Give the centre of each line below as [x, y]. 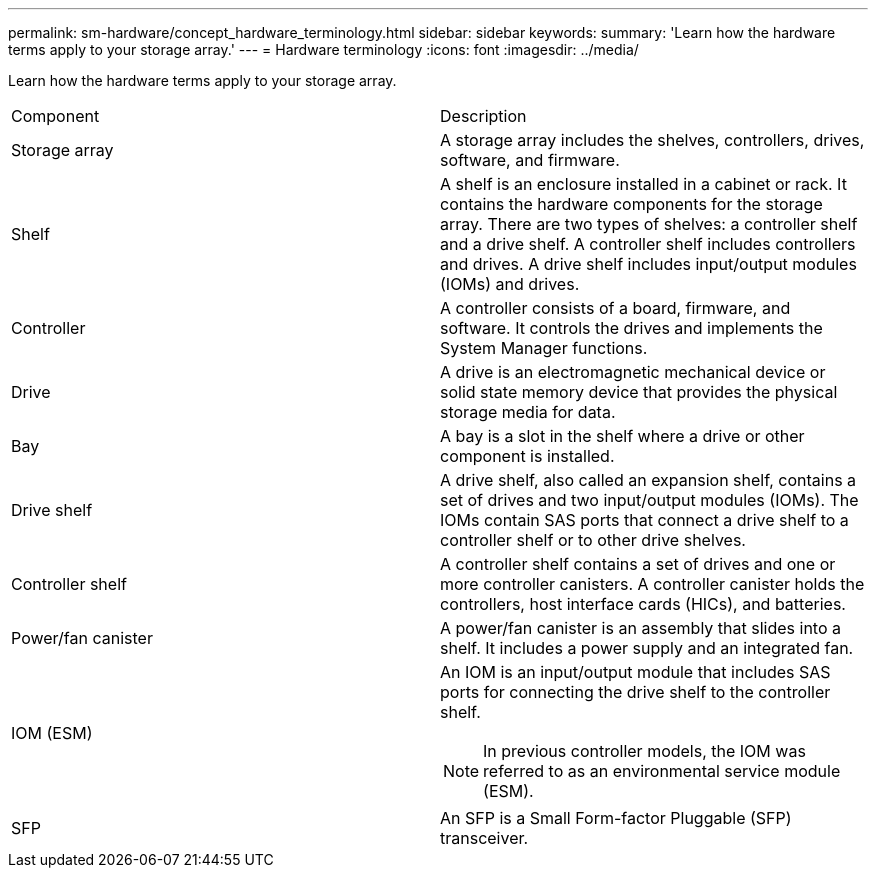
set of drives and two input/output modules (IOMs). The [649, 500]
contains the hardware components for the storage [631, 204]
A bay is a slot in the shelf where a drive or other [622, 436]
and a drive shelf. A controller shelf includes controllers [648, 244]
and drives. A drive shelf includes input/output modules [648, 264]
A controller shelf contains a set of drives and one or [638, 564]
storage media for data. [528, 412]
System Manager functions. [544, 348]
